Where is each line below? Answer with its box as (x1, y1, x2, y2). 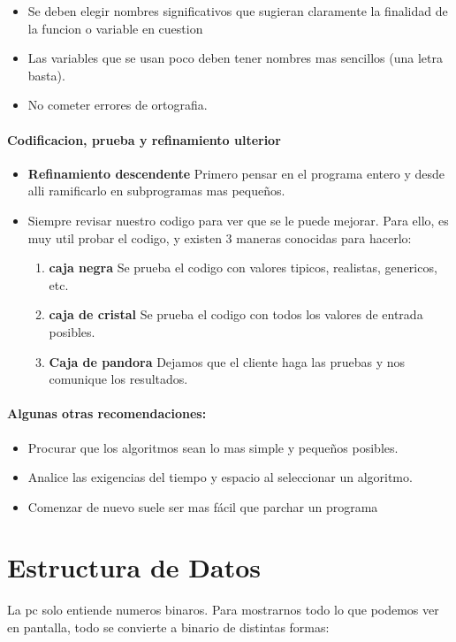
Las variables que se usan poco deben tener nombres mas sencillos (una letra (27, 49, 443, 67)
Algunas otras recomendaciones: (7, 404, 207, 423)
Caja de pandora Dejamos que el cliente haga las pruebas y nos (49, 352, 406, 371)
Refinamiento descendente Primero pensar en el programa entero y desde (27, 164, 445, 182)
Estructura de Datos (7, 549, 261, 585)
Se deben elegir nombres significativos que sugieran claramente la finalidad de (27, 2, 448, 19)
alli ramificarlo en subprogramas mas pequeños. (27, 181, 285, 200)
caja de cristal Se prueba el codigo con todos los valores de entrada (49, 305, 423, 324)
